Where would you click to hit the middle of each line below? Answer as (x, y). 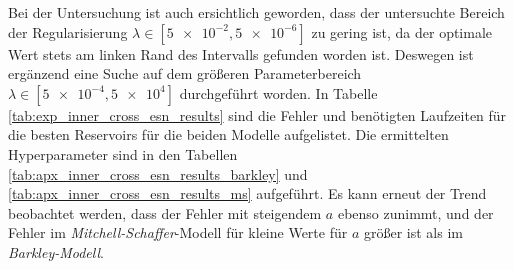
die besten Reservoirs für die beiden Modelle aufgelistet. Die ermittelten (228, 134)
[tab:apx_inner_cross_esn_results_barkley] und (158, 173)
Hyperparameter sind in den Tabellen (123, 153)
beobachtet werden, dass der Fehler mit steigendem (165, 212)
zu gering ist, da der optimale (402, 31)
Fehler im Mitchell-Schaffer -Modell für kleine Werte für (178, 232)
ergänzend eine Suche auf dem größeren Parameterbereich (185, 73)
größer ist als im (413, 232)
